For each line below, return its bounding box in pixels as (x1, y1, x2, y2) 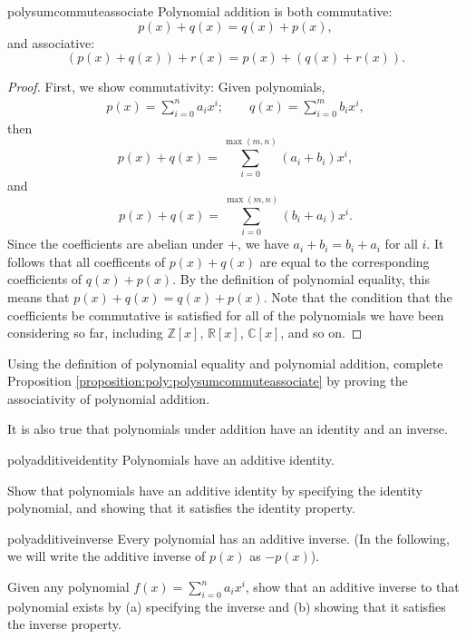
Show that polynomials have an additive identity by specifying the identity (7, 480, 422, 499)
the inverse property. (7, 614, 121, 634)
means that (7, 287, 70, 306)
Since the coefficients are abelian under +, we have (7, 234, 289, 253)
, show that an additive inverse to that (245, 577, 460, 596)
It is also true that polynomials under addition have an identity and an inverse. (7, 419, 448, 438)
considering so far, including (7, 323, 163, 342)
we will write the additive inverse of (7, 546, 206, 565)
